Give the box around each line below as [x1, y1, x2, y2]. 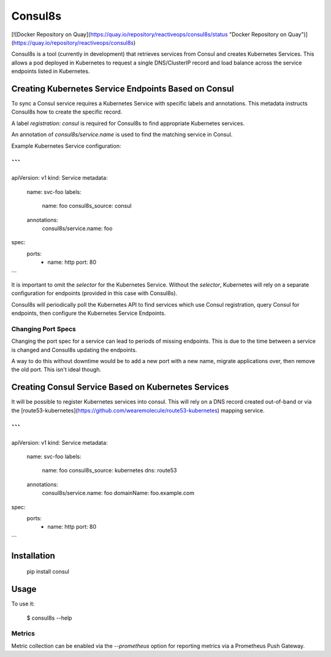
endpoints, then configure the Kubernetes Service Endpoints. [11, 310, 166, 317]
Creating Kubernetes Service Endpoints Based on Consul [11, 83, 234, 94]
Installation [11, 550, 55, 561]
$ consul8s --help [26, 614, 72, 621]
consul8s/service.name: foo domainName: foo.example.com [42, 490, 194, 497]
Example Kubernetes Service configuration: [11, 142, 121, 150]
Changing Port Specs [11, 325, 77, 333]
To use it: [11, 600, 35, 607]
